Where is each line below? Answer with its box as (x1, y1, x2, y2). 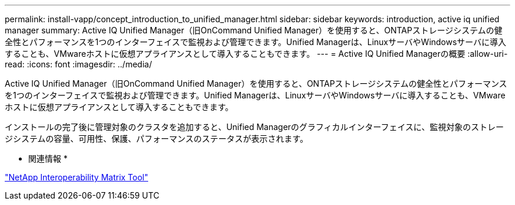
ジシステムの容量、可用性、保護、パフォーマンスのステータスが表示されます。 (5, 134, 308, 143)
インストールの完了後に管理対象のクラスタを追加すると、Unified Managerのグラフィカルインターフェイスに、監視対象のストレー (5, 122, 504, 132)
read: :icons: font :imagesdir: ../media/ (5, 59, 152, 69)
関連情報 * (28, 153, 68, 163)
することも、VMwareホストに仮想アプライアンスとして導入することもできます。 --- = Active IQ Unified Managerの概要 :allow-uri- (5, 49, 508, 59)
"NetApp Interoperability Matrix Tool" (5, 172, 149, 182)
